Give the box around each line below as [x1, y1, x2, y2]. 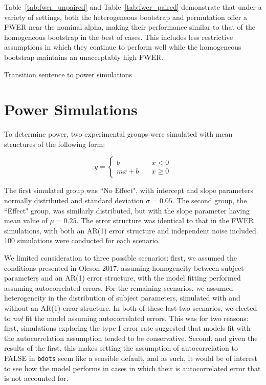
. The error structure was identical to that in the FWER [76, 215, 254, 226]
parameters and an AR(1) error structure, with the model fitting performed [4, 272, 241, 283]
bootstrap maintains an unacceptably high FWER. [4, 51, 164, 62]
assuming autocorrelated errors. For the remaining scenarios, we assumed [4, 282, 233, 293]
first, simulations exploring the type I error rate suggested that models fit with [4, 323, 251, 333]
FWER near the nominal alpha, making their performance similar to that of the [4, 22, 255, 32]
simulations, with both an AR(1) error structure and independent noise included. [4, 225, 258, 236]
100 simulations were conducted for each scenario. [4, 235, 160, 246]
